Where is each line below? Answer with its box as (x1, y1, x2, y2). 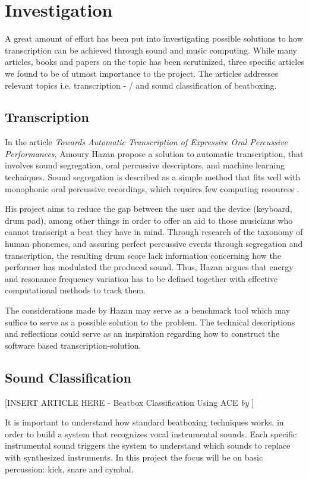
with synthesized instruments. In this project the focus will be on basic (5, 450, 263, 463)
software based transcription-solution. (5, 339, 141, 351)
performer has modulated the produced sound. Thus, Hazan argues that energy (5, 261, 294, 273)
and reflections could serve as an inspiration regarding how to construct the (5, 327, 280, 340)
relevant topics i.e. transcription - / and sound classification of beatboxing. (5, 79, 277, 91)
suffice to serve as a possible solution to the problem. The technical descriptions (5, 315, 295, 328)
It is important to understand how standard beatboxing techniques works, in (5, 416, 284, 428)
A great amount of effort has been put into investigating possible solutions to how (5, 32, 303, 45)
